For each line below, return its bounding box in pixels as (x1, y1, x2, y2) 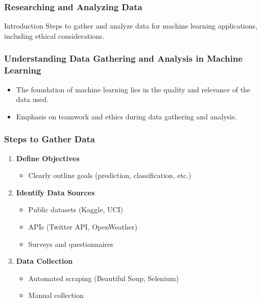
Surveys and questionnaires (28, 238, 113, 249)
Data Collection (16, 256, 73, 266)
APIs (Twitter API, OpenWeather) (28, 221, 137, 232)
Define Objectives (16, 153, 80, 163)
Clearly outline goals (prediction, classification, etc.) (28, 170, 192, 181)
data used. (16, 94, 49, 105)
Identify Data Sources (16, 187, 95, 197)
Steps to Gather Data (4, 133, 95, 145)
